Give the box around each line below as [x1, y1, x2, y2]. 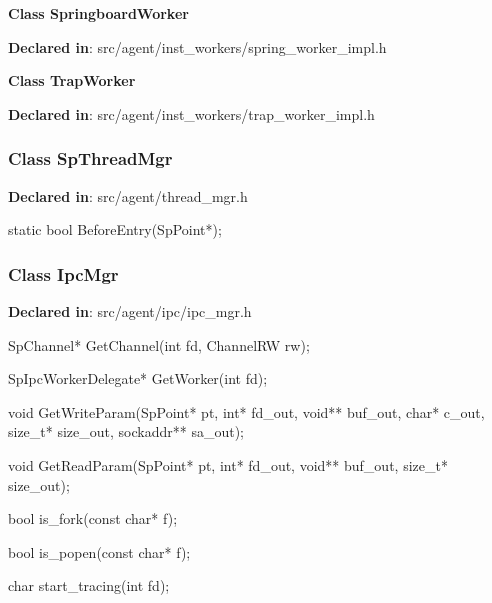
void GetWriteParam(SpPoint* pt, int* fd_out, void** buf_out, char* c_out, [8, 401, 485, 422]
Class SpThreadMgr [8, 146, 173, 171]
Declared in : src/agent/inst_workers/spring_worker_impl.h [8, 36, 387, 57]
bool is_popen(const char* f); [8, 541, 191, 562]
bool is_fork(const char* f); [8, 508, 178, 529]
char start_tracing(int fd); [8, 575, 170, 596]
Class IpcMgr [8, 261, 119, 286]
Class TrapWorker [8, 70, 136, 91]
